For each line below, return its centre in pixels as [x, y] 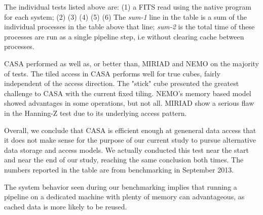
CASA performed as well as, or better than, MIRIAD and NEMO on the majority [132, 63]
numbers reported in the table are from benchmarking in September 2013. [119, 169]
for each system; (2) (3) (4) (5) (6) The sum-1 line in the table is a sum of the [125, 16]
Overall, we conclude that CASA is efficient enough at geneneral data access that [130, 130]
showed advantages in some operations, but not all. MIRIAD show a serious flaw [129, 103]
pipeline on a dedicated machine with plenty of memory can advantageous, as [124, 197]
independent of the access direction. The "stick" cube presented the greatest [122, 83]
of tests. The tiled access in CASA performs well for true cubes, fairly [112, 73]
